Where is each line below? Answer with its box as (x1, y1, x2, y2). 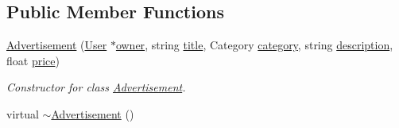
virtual (6, 105, 39, 122)
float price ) (6, 52, 60, 68)
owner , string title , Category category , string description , (115, 37, 393, 53)
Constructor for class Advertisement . (6, 79, 186, 95)
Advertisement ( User (6, 37, 107, 53)
